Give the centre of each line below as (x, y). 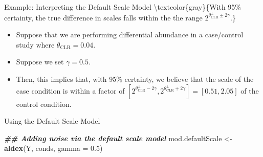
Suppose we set (40, 62)
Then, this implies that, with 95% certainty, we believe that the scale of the (135, 79)
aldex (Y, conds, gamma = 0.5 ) (53, 148)
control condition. (44, 104)
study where (35, 44)
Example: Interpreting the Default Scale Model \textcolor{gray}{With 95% (123, 7)
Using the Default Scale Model (52, 121)
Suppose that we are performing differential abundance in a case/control (130, 35)
